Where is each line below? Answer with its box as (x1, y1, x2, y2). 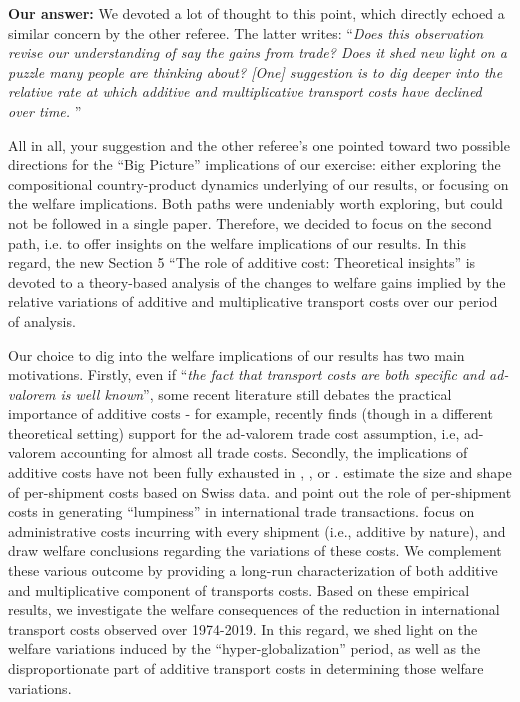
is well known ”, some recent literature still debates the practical (60, 383, 452, 404)
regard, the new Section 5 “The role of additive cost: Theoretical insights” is (8, 252, 476, 273)
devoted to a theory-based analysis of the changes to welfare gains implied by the (8, 271, 506, 292)
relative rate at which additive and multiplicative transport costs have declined (8, 81, 482, 102)
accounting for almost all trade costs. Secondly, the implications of (60, 442, 468, 463)
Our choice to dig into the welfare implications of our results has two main (8, 344, 465, 365)
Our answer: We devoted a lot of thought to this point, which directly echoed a (8, 3, 505, 23)
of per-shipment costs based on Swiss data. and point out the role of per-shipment (8, 481, 512, 502)
